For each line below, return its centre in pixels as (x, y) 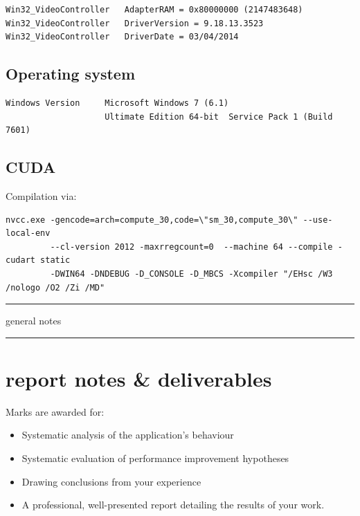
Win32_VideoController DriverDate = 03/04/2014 (122, 37)
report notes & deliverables (139, 378)
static (55, 260)
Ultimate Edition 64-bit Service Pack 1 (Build (219, 117)
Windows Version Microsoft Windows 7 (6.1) (117, 103)
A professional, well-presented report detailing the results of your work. (173, 505)
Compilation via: (41, 195)
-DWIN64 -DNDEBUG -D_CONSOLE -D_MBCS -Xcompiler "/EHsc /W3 (191, 274)
